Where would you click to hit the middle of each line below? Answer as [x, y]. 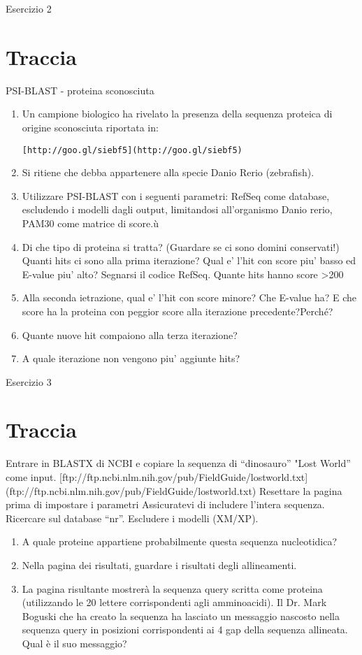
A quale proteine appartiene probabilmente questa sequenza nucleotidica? [180, 541]
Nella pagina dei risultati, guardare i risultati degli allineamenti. [159, 564]
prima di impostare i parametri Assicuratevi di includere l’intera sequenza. [165, 504]
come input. [31, 477]
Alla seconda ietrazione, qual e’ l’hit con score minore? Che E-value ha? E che [189, 297]
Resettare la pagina [301, 490]
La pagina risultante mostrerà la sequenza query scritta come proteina [172, 588]
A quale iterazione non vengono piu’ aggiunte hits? [131, 358]
